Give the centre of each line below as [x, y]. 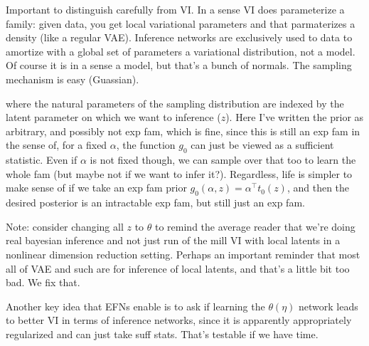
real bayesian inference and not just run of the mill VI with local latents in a [173, 240]
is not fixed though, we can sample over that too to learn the [223, 160]
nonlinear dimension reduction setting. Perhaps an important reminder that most [183, 254]
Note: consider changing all [65, 226]
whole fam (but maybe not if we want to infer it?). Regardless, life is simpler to [179, 173]
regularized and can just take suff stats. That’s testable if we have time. [162, 334]
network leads [328, 306]
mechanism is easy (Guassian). [73, 79]
